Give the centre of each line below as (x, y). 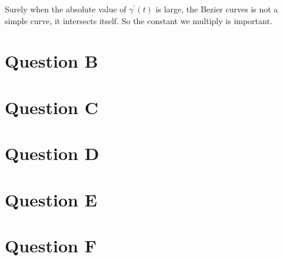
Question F (51, 245)
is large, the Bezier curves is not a (217, 9)
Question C (51, 107)
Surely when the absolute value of (66, 9)
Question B (51, 61)
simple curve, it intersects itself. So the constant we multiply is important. (139, 20)
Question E (51, 199)
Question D (52, 153)
